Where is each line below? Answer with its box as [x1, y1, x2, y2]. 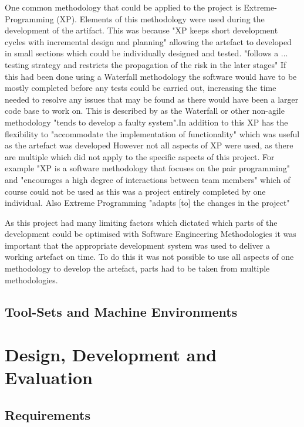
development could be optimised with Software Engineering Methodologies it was [5, 228, 296, 240]
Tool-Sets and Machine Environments [5, 302, 238, 320]
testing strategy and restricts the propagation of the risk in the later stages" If [5, 58, 286, 70]
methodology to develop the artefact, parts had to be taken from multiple [5, 262, 270, 274]
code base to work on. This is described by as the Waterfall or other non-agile [5, 104, 285, 117]
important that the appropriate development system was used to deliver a [5, 239, 270, 251]
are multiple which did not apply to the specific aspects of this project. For [5, 150, 275, 162]
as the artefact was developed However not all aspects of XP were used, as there [5, 139, 293, 151]
